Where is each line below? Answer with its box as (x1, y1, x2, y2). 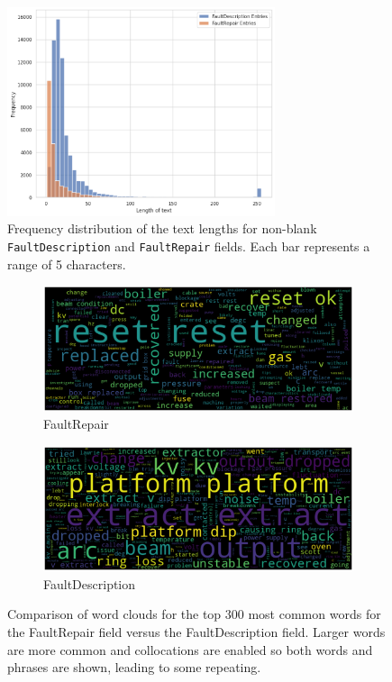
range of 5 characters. (7, 254, 126, 273)
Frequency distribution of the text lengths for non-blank (7, 219, 317, 238)
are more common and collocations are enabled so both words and (7, 640, 373, 659)
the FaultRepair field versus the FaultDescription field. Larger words (7, 622, 386, 641)
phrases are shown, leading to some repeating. (7, 658, 261, 677)
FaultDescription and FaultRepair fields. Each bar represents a (7, 236, 370, 255)
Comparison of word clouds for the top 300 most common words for (7, 605, 381, 623)
